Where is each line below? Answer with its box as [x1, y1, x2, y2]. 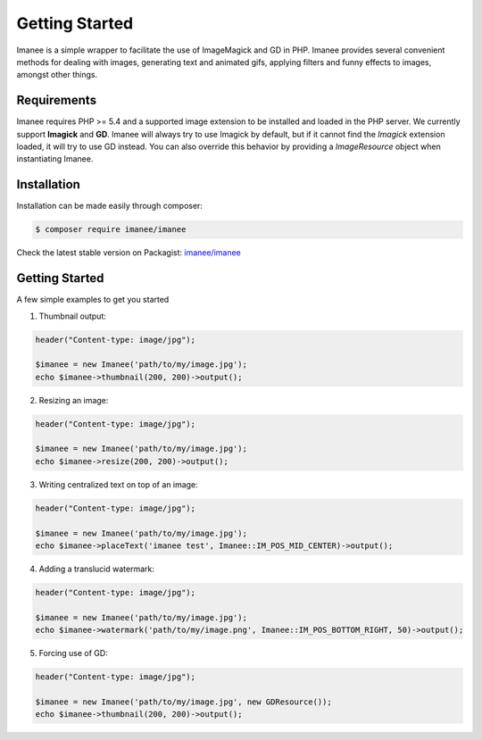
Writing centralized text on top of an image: [38, 478, 198, 490]
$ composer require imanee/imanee [35, 224, 187, 235]
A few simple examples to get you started [16, 295, 170, 305]
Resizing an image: [38, 395, 109, 405]
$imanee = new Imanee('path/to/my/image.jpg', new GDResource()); [35, 696, 332, 707]
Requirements [16, 93, 97, 108]
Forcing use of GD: [38, 648, 109, 659]
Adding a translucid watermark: [38, 563, 155, 574]
